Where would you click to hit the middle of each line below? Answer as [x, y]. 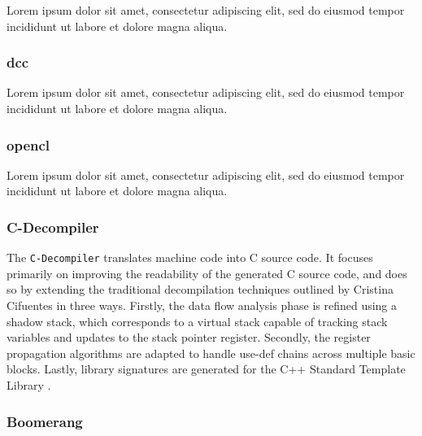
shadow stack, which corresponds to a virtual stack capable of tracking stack [197, 321]
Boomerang [45, 421]
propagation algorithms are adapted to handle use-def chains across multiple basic [211, 353]
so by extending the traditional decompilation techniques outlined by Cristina [200, 289]
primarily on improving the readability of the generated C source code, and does [207, 273]
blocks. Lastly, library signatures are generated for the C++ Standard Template [206, 369]
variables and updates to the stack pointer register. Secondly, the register [189, 337]
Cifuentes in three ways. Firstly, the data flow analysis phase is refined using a [202, 305]
